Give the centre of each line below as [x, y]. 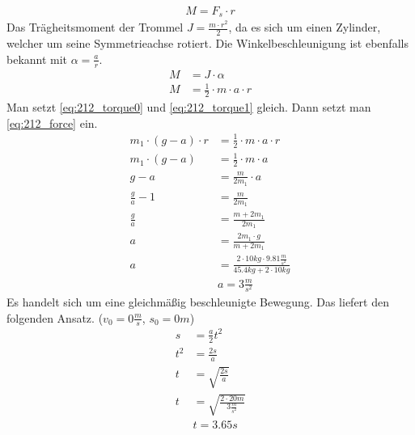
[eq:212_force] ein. [52, 122]
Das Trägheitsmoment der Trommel [95, 27]
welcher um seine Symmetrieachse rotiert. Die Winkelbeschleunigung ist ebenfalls [207, 43]
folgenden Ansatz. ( [55, 317]
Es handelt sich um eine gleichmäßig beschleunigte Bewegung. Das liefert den [198, 302]
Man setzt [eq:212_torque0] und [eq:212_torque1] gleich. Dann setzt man [189, 107]
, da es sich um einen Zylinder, [305, 27]
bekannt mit [37, 59]
